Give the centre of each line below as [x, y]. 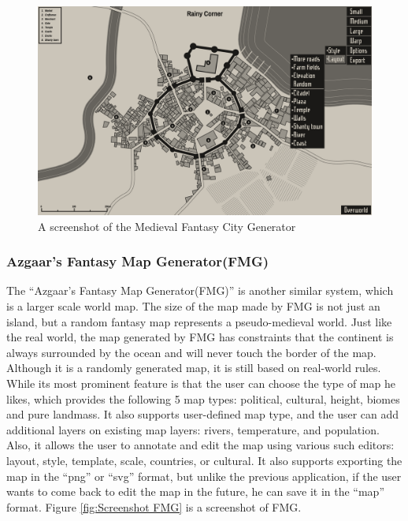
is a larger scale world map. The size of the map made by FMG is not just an [193, 306]
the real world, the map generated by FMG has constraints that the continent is [200, 337]
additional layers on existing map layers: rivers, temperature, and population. [193, 429]
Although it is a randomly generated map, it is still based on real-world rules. [194, 368]
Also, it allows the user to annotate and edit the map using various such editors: [200, 445]
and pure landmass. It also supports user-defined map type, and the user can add [203, 414]
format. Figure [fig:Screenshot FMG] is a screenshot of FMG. [154, 506]
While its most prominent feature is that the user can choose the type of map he [201, 383]
